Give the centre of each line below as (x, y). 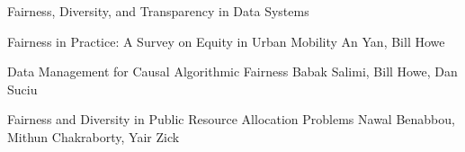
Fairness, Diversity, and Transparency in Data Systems (158, 11)
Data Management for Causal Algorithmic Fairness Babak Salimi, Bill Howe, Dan (232, 72)
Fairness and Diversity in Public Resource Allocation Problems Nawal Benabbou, (231, 119)
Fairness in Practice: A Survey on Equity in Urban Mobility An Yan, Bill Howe (226, 41)
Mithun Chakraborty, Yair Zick (94, 136)
